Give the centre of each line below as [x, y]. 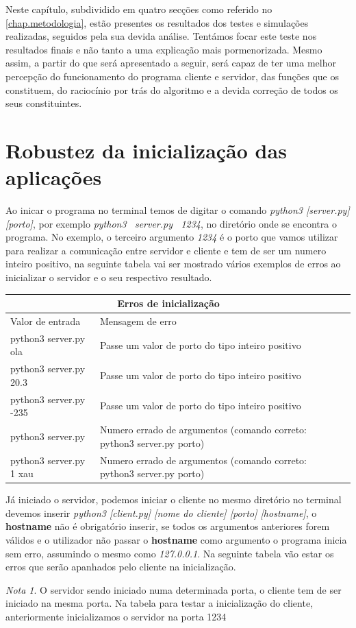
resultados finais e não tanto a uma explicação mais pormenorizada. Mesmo [164, 49]
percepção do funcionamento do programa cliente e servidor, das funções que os [172, 76]
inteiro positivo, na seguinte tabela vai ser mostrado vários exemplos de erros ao [173, 264]
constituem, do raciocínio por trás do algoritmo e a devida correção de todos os [172, 89]
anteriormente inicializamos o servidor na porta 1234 [116, 616]
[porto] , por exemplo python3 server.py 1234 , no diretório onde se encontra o [171, 223]
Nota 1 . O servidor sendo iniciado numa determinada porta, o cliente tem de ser [174, 589]
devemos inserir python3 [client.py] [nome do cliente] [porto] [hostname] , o [161, 512]
